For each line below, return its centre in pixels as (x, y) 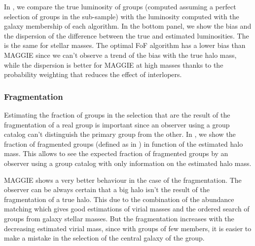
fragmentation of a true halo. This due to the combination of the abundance (119, 199)
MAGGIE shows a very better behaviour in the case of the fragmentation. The (123, 180)
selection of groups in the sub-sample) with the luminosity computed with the (122, 16)
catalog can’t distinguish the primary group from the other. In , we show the (120, 134)
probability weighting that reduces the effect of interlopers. (93, 74)
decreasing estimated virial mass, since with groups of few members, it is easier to (128, 228)
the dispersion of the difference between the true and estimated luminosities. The (127, 35)
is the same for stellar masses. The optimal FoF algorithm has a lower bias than (125, 45)
